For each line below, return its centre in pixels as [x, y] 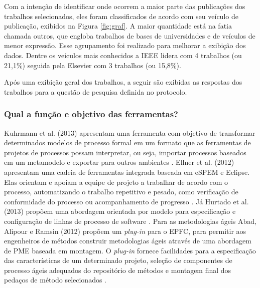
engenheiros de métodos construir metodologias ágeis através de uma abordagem [128, 241]
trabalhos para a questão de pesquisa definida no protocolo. [96, 91]
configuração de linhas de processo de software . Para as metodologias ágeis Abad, [130, 221]
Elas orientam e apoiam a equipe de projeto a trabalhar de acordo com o [116, 182]
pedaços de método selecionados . [55, 280]
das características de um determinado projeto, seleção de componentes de [118, 260]
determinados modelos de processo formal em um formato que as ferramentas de [127, 142]
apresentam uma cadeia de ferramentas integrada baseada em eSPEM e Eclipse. [127, 172]
